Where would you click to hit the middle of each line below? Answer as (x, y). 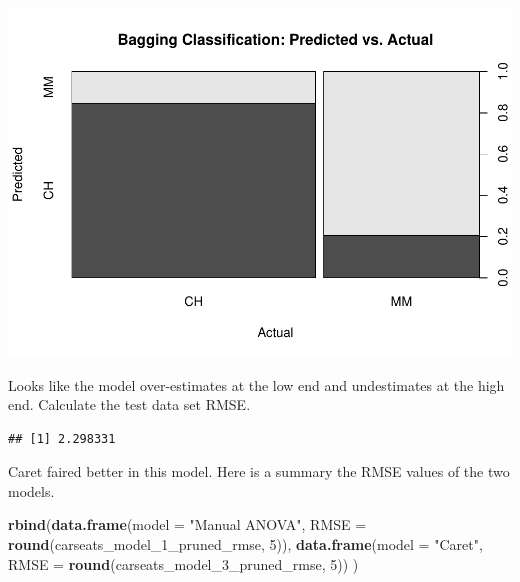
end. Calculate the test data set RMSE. (129, 404)
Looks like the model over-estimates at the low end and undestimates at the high (256, 384)
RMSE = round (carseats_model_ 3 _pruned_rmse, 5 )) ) (183, 563)
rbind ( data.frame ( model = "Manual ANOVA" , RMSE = (187, 524)
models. (31, 490)
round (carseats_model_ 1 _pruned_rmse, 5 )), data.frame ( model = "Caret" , (245, 544)
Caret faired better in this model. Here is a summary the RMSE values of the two (259, 471)
